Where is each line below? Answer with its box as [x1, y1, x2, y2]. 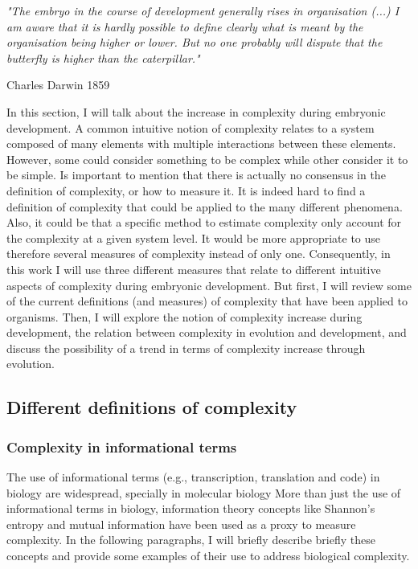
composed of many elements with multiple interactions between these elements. [6, 135, 396, 152]
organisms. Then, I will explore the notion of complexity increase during [6, 308, 363, 325]
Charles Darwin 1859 [6, 76, 110, 93]
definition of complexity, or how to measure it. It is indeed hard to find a [6, 182, 366, 199]
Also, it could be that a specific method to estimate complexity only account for [6, 214, 402, 231]
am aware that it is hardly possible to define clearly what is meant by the [6, 18, 363, 35]
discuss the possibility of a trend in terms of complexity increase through [6, 339, 366, 356]
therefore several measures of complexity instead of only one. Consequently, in [6, 245, 391, 262]
